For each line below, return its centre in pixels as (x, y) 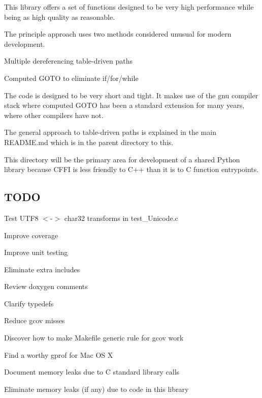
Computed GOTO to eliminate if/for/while (71, 78)
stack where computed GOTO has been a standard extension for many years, (124, 105)
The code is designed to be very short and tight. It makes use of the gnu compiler (131, 95)
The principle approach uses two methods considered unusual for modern (118, 34)
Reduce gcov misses (35, 320)
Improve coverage (31, 235)
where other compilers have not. (54, 115)
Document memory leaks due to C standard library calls (92, 372)
